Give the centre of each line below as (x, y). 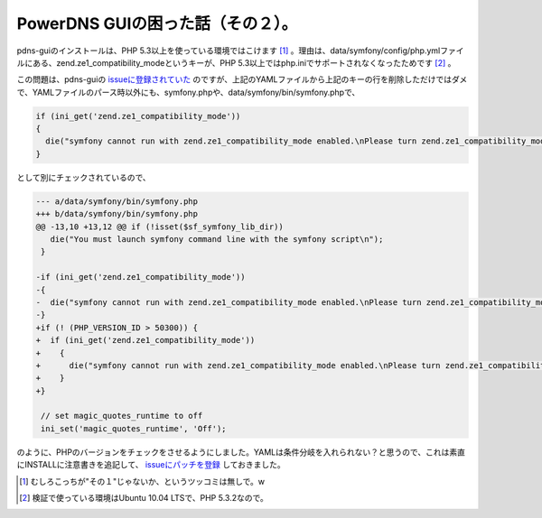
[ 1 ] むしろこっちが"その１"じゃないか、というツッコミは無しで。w (142, 481)
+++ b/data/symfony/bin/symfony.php (117, 214)
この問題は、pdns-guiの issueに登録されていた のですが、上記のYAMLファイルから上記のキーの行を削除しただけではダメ (242, 79)
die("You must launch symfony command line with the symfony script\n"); (217, 240)
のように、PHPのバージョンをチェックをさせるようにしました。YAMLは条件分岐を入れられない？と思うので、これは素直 (241, 452)
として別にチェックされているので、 (84, 177)
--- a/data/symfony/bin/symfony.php (117, 201)
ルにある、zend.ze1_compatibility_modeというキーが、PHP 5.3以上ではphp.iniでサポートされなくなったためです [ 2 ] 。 (236, 62)
